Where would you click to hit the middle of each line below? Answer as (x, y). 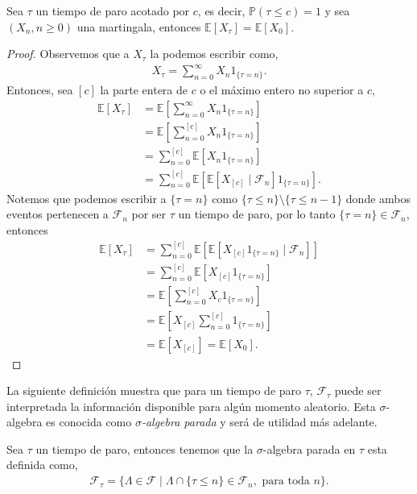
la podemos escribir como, (214, 54)
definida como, (42, 465)
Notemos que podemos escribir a (87, 198)
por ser (149, 214)
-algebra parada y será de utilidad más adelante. (259, 422)
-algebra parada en (309, 448)
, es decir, (221, 10)
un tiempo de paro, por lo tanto (257, 214)
